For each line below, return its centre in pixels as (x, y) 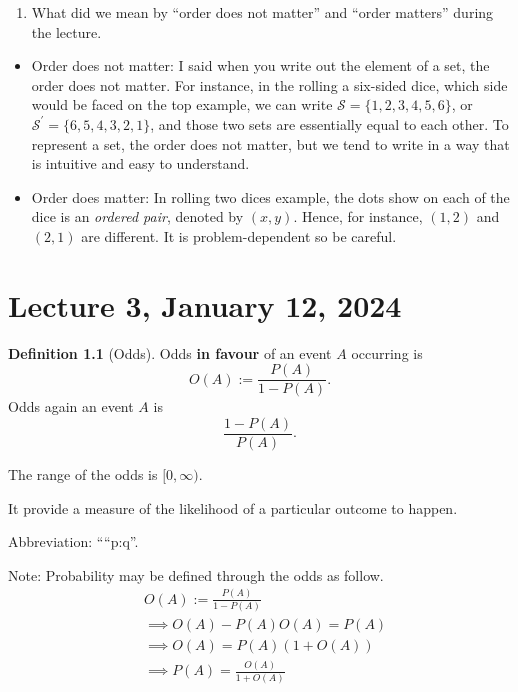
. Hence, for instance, (358, 216)
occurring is (387, 352)
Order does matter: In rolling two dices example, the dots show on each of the (270, 196)
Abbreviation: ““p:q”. (73, 541)
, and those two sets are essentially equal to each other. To (329, 123)
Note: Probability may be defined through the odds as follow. (196, 574)
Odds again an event (71, 406)
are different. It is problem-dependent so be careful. (239, 235)
